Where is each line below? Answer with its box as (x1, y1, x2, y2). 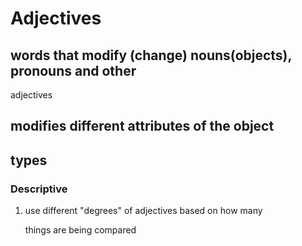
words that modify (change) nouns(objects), (10, 47, 292, 64)
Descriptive (10, 182, 68, 196)
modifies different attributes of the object (10, 118, 275, 135)
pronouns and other (10, 62, 137, 79)
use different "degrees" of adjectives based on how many (24, 205, 263, 217)
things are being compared (24, 224, 137, 236)
